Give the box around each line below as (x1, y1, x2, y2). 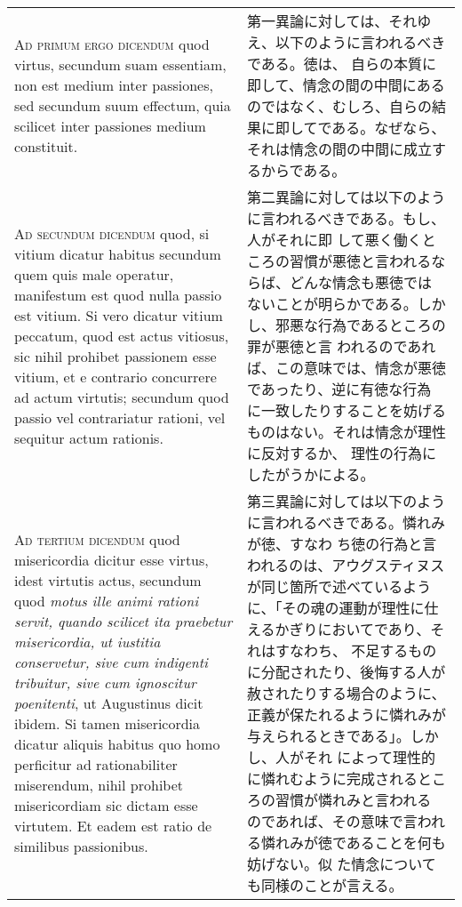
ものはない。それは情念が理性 (246, 421, 446, 442)
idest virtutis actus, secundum (14, 570, 202, 590)
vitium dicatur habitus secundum (14, 243, 221, 264)
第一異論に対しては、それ (246, 11, 418, 31)
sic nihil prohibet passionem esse (14, 345, 217, 366)
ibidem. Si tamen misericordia (14, 713, 201, 734)
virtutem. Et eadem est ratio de (14, 815, 212, 836)
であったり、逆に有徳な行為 (246, 379, 432, 399)
